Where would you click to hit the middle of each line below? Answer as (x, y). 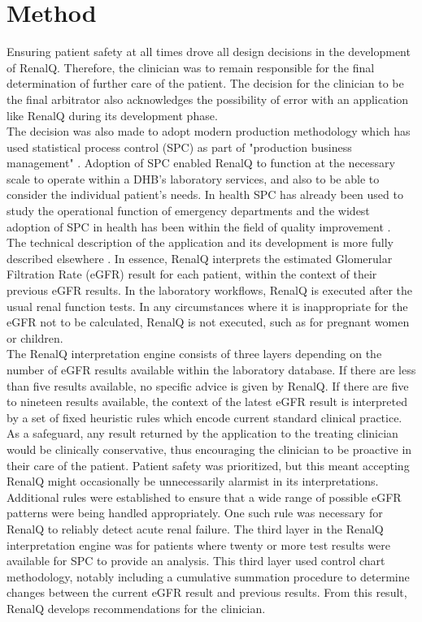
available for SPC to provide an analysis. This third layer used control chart (196, 561)
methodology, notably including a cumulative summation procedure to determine (208, 576)
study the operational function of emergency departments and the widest (188, 211)
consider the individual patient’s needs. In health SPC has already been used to (205, 194)
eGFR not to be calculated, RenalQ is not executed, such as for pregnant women (208, 322)
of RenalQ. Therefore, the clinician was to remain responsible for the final (191, 67)
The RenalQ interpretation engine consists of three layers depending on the (194, 354)
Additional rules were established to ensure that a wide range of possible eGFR (204, 497)
